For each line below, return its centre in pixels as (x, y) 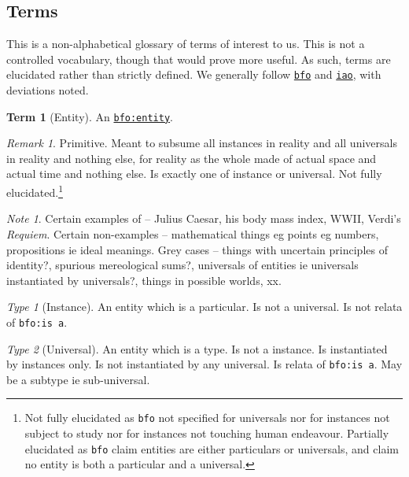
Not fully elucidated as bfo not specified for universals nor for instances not (207, 418)
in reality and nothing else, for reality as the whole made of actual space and (192, 158)
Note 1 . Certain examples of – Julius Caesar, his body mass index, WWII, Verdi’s (204, 218)
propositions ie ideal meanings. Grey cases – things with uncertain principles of (197, 249)
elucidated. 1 (35, 191)
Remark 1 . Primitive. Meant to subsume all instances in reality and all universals (202, 143)
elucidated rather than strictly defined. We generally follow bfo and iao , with (194, 74)
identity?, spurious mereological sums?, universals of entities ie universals (182, 265)
